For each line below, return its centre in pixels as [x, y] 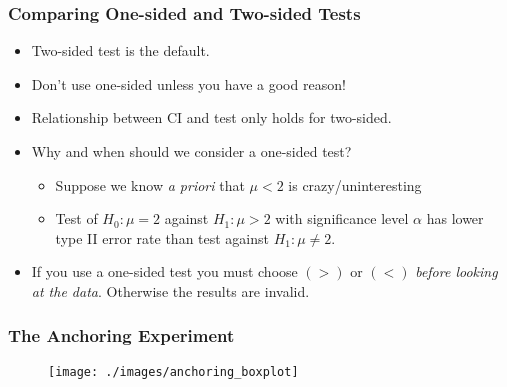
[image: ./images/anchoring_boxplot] [173, 371]
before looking [456, 271]
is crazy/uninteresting [355, 184]
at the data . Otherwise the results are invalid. [170, 290]
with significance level [342, 218]
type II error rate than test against [162, 237]
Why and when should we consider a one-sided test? [191, 151]
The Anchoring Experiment [121, 335]
